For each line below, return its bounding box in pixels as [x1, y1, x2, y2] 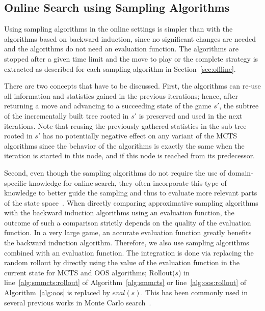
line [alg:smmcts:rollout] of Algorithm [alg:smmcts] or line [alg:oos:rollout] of [4, 277, 247, 288]
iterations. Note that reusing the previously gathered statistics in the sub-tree [4, 120, 247, 131]
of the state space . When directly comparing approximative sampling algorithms [4, 197, 258, 208]
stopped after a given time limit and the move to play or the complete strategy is [4, 53, 258, 64]
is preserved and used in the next [139, 110, 243, 121]
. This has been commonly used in [141, 287, 248, 298]
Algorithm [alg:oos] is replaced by [4, 287, 110, 298]
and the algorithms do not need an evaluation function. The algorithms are [4, 43, 238, 54]
